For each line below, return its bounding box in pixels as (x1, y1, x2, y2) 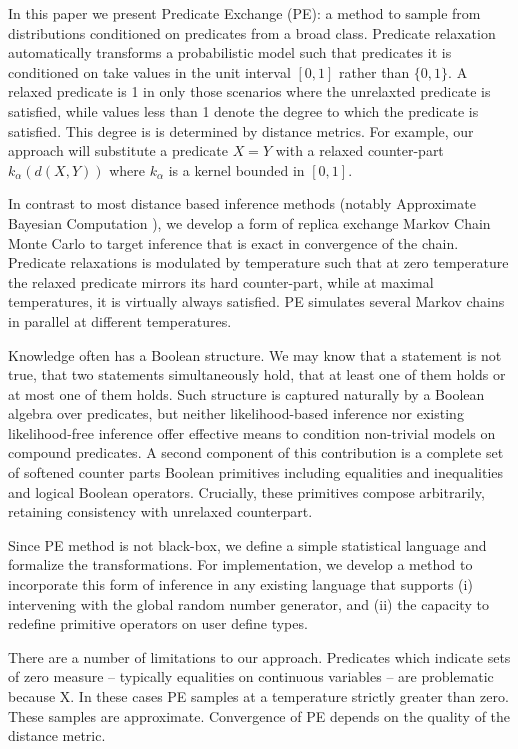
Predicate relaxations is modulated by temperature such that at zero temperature (8, 252, 509, 273)
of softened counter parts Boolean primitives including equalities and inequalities (8, 462, 504, 483)
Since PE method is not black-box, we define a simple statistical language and (8, 534, 487, 555)
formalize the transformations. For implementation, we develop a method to (8, 554, 473, 575)
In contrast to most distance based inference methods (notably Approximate (8, 193, 476, 214)
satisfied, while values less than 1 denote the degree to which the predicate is (8, 100, 479, 121)
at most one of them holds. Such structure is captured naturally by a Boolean (8, 383, 485, 404)
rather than (339, 61, 410, 82)
